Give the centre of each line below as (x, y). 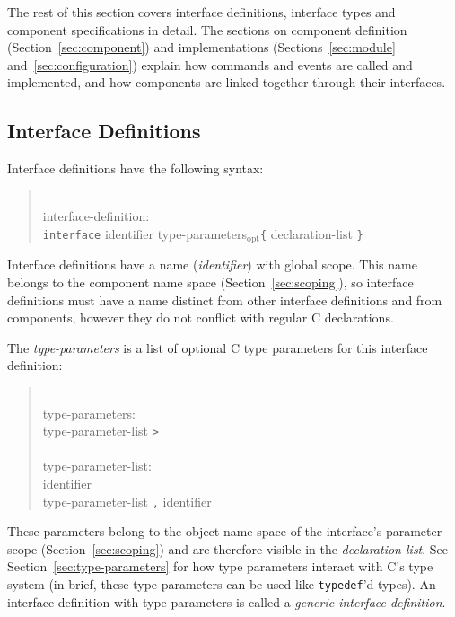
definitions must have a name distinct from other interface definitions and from (225, 300)
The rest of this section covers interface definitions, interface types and (201, 12)
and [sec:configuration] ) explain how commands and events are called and (210, 64)
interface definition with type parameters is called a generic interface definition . (227, 601)
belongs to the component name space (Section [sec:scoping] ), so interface (210, 282)
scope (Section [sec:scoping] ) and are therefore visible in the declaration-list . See (228, 548)
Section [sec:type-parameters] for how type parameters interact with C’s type (220, 566)
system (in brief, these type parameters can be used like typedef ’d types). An (222, 584)
